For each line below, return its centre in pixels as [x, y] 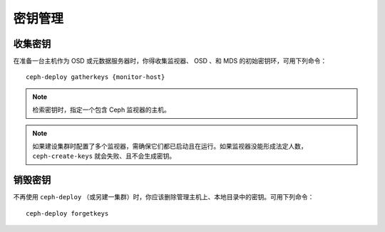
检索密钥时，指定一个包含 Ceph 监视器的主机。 [102, 110]
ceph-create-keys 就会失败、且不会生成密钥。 [104, 156]
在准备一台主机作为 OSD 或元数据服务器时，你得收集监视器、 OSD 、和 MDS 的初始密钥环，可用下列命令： [170, 61]
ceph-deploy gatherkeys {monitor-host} [96, 77]
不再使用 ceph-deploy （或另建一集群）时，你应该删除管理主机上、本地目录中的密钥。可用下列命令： [164, 197]
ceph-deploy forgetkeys [67, 213]
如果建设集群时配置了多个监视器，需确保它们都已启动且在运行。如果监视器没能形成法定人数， [170, 147]
